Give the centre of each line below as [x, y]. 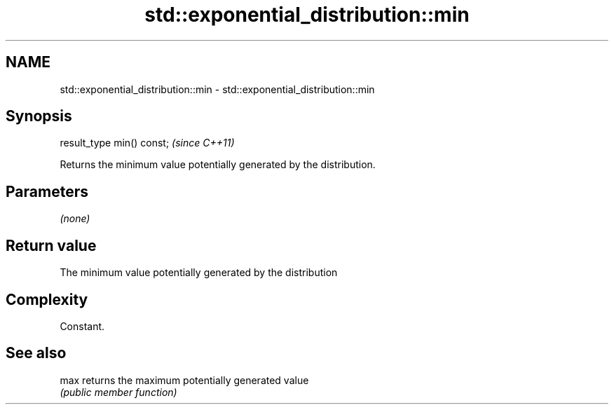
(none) [75, 219]
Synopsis [39, 116]
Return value [51, 245]
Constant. [82, 326]
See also [36, 353]
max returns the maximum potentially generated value [184, 380]
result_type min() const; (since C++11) [147, 143]
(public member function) [118, 392]
